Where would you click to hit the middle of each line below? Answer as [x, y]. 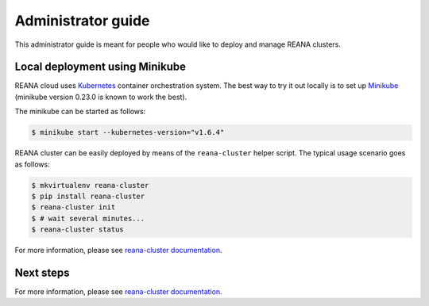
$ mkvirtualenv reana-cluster [90, 185]
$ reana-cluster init [73, 207]
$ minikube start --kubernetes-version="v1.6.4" [128, 132]
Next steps [42, 272]
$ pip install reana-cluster [88, 196]
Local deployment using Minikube [100, 67]
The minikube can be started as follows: [80, 112]
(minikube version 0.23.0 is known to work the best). [101, 97]
